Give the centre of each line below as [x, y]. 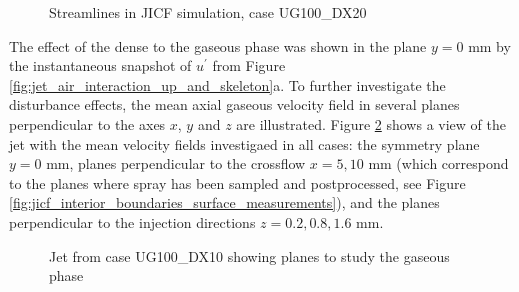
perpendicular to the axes [87, 123]
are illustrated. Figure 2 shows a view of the [371, 123]
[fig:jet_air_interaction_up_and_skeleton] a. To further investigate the [227, 84]
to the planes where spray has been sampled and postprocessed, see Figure [237, 182]
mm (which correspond [438, 163]
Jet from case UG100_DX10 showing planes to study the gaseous [249, 255]
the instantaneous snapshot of [100, 65]
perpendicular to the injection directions [132, 221]
